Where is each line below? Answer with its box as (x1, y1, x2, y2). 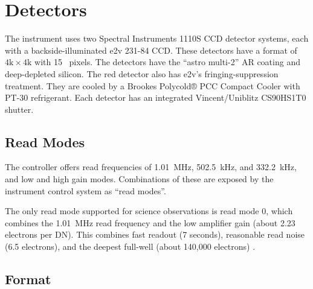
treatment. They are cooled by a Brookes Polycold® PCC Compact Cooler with (5, 79, 300, 92)
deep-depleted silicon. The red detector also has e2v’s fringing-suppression (5, 67, 279, 80)
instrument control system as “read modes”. (5, 184, 166, 197)
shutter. (5, 103, 34, 115)
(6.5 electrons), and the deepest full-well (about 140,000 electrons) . (5, 240, 256, 253)
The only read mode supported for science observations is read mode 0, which (5, 205, 293, 217)
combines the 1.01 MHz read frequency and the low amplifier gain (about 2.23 (5, 216, 295, 229)
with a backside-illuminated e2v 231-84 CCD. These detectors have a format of (5, 43, 297, 56)
